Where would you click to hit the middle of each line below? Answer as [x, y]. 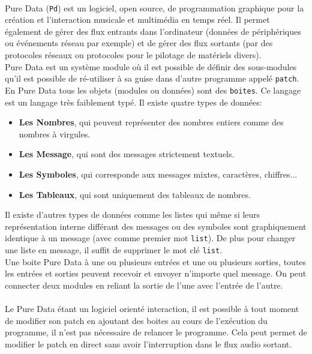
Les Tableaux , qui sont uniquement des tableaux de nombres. [135, 194]
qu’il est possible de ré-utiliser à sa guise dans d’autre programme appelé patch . [152, 78]
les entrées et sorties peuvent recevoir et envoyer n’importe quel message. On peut [156, 273]
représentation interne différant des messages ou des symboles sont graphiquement [156, 226]
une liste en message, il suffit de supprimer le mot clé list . [113, 249]
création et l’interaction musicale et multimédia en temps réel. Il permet [137, 19]
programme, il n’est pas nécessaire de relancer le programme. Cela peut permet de [156, 332]
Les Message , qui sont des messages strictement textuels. [127, 154]
